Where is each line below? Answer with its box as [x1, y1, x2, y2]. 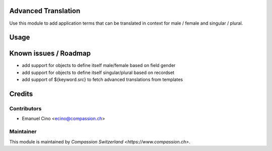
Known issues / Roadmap [9, 49, 91, 58]
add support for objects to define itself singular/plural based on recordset [22, 69, 175, 75]
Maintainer [9, 128, 37, 135]
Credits [9, 90, 33, 98]
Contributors [9, 105, 42, 112]
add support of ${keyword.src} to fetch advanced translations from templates [22, 77, 183, 83]
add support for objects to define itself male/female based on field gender [22, 62, 176, 68]
